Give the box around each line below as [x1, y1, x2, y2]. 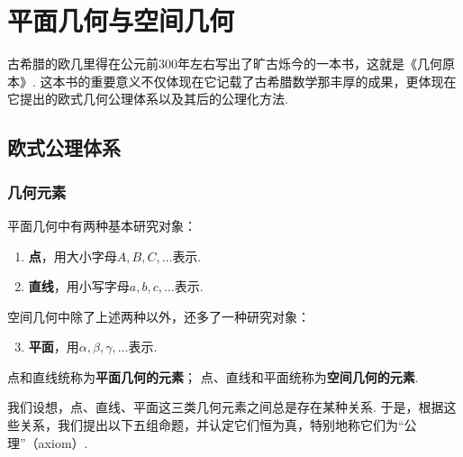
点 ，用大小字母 [28, 246, 117, 265]
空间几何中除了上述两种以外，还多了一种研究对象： [7, 306, 310, 325]
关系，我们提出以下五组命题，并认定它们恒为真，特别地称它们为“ [19, 416, 404, 434]
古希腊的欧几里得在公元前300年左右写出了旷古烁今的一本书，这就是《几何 [7, 54, 442, 73]
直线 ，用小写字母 [28, 277, 130, 296]
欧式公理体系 [7, 133, 121, 161]
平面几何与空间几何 [7, 2, 235, 39]
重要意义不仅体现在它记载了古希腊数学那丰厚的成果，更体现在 [90, 71, 457, 90]
